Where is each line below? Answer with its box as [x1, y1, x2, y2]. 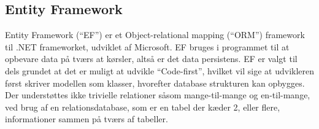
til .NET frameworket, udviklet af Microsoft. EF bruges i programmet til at [5, 40, 290, 53]
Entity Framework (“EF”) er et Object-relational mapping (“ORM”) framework [5, 28, 305, 41]
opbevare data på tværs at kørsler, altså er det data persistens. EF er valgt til [5, 52, 298, 65]
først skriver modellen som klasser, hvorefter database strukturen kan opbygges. [5, 76, 305, 89]
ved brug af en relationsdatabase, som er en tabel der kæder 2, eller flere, [5, 100, 280, 113]
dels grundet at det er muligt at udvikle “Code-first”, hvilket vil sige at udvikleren [5, 64, 315, 77]
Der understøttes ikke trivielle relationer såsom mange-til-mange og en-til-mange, [5, 88, 310, 101]
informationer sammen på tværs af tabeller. [5, 112, 168, 125]
